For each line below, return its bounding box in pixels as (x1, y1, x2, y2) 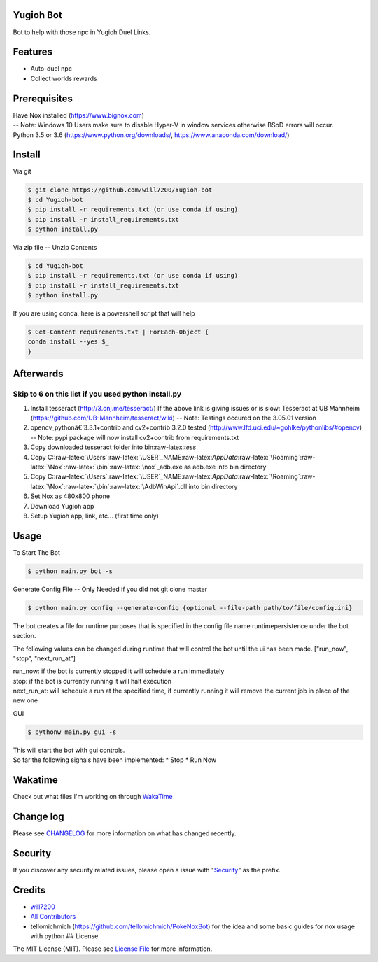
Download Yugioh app (30, 502, 94, 510)
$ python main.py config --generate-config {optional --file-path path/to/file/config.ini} (27, 604, 353, 611)
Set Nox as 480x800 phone (30, 492, 111, 500)
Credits (13, 884, 46, 896)
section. (13, 632, 36, 640)
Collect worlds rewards (30, 74, 97, 83)
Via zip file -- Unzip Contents (13, 243, 97, 251)
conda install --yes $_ (27, 338, 110, 346)
